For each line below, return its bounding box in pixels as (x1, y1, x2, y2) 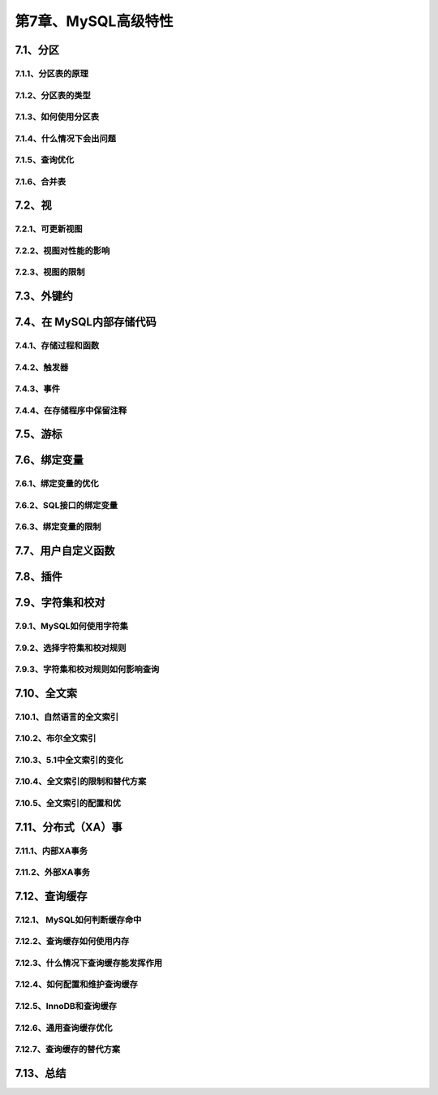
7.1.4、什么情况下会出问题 (15, 132, 117, 144)
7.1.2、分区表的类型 (15, 89, 91, 101)
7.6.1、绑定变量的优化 (15, 478, 99, 489)
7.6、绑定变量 (15, 453, 84, 467)
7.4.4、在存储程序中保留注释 (15, 404, 127, 416)
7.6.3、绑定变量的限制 (15, 521, 101, 532)
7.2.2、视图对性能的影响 (15, 244, 110, 256)
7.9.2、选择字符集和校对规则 (15, 642, 127, 653)
